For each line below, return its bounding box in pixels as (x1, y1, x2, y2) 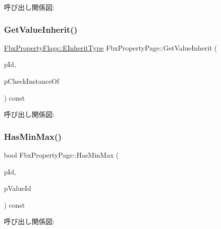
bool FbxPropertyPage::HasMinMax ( (4, 150, 119, 160)
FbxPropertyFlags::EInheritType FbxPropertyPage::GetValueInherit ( (4, 42, 218, 53)
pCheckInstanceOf (4, 76, 59, 86)
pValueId (4, 183, 31, 193)
